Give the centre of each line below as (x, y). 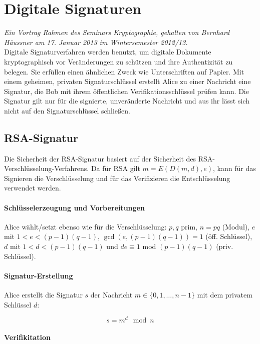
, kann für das (234, 168)
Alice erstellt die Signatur (43, 295)
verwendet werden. (33, 188)
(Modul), (236, 226)
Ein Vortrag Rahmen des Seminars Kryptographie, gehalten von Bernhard (117, 32)
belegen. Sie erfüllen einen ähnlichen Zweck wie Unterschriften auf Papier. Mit (124, 71)
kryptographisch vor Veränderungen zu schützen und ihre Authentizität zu (118, 61)
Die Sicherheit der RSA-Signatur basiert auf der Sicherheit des (100, 158)
